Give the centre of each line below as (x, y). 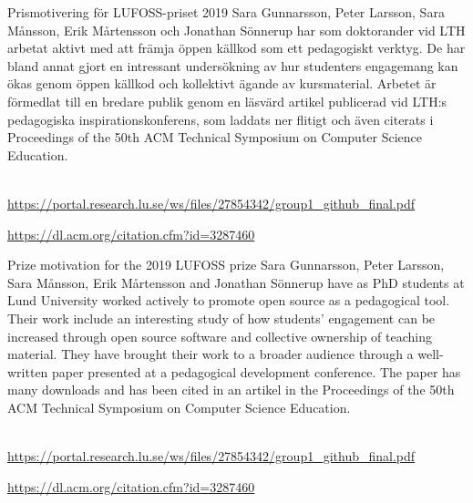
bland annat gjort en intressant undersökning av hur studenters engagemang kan (233, 65)
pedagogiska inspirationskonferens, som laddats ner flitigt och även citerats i (221, 119)
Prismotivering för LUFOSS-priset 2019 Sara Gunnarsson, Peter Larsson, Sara (226, 12)
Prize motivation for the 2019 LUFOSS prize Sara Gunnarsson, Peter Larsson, (226, 265)
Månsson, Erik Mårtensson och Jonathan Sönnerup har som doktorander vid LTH (236, 30)
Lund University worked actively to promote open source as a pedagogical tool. (229, 300)
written (28, 371)
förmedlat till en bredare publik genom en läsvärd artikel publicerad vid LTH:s (227, 101)
